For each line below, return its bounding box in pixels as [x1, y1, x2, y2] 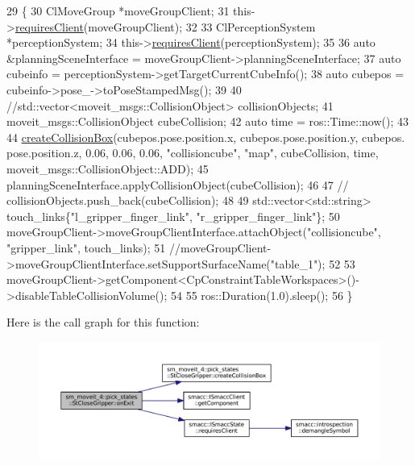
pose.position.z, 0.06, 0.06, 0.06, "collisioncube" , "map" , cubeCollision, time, [6, 144, 379, 161]
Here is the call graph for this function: [6, 314, 200, 331]
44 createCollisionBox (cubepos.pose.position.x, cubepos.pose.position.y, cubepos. [6, 128, 405, 145]
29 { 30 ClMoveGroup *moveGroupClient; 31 [6, 2, 230, 19]
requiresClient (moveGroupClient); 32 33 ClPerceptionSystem [15, 18, 316, 35]
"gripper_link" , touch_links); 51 [6, 239, 166, 256]
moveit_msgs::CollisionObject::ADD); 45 [6, 160, 209, 177]
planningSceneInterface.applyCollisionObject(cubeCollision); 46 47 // [6, 176, 349, 193]
